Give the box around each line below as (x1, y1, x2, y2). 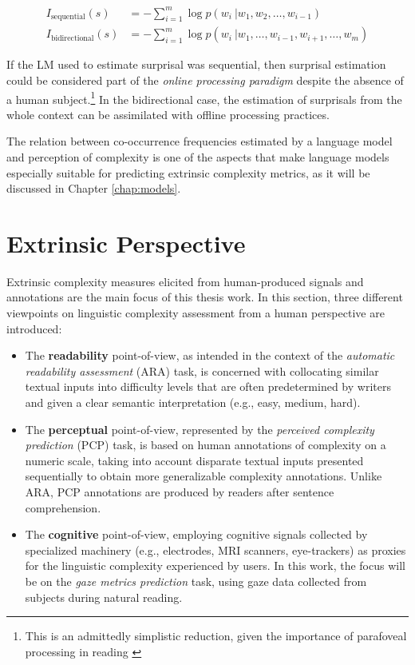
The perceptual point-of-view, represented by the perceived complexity (25, 420, 374, 437)
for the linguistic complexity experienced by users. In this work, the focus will (25, 557, 405, 574)
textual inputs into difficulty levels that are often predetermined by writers (25, 378, 391, 395)
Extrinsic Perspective (6, 226, 246, 259)
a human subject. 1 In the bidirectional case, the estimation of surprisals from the (6, 88, 402, 107)
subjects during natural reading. (25, 588, 183, 605)
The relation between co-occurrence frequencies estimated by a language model (6, 133, 393, 149)
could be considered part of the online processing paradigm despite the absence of (6, 71, 404, 88)
